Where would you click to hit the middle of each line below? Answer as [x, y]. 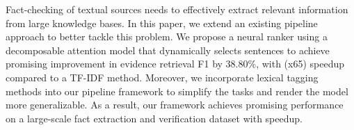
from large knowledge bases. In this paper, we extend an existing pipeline [162, 23]
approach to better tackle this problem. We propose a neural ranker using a [167, 36]
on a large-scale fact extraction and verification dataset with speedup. [154, 118]
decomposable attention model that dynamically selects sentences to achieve [168, 50]
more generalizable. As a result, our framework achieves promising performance [175, 105]
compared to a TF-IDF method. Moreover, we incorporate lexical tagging [162, 77]
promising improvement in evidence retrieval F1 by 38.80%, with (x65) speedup [175, 64]
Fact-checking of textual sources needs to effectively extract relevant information [177, 9]
